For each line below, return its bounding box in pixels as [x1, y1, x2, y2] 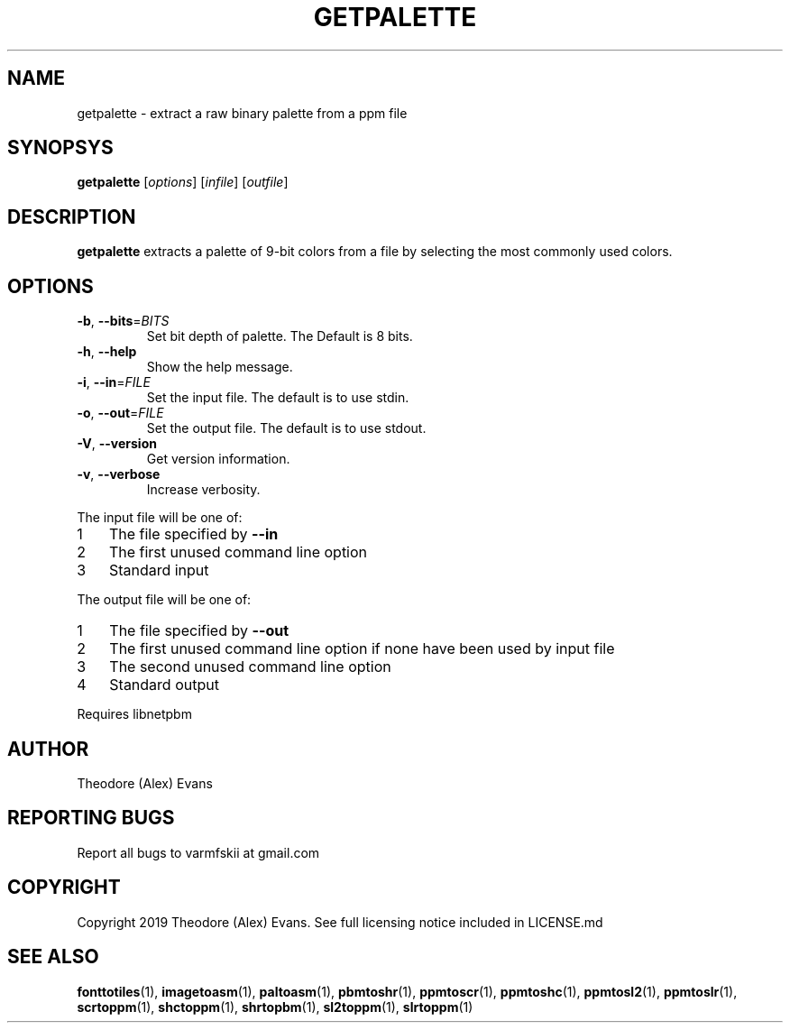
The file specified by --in [108, 525, 279, 544]
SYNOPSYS [7, 136, 114, 160]
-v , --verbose [77, 466, 161, 483]
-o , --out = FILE [77, 405, 164, 421]
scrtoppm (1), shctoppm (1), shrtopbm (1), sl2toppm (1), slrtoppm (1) [77, 998, 473, 1015]
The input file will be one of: [77, 510, 243, 526]
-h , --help [77, 344, 137, 360]
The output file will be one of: [77, 592, 252, 608]
